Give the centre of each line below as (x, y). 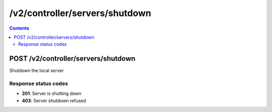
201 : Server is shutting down (52, 93)
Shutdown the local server (37, 71)
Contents (19, 28)
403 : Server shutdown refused (54, 100)
